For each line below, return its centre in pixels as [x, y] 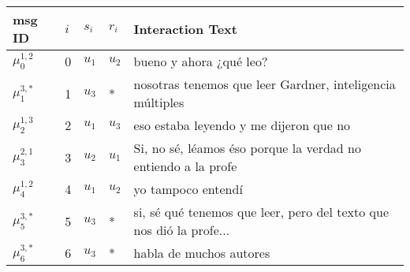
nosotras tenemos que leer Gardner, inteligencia [265, 84]
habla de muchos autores [202, 253]
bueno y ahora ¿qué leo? [201, 61]
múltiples [159, 102]
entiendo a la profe [185, 166]
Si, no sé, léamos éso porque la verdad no [247, 148]
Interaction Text [185, 28]
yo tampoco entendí [188, 189]
